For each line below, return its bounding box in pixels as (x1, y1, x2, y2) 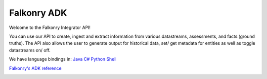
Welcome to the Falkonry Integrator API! (9, 25, 91, 30)
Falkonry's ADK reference (9, 65, 62, 71)
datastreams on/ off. (9, 47, 50, 53)
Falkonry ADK (9, 7, 67, 18)
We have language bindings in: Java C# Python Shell (9, 56, 117, 62)
